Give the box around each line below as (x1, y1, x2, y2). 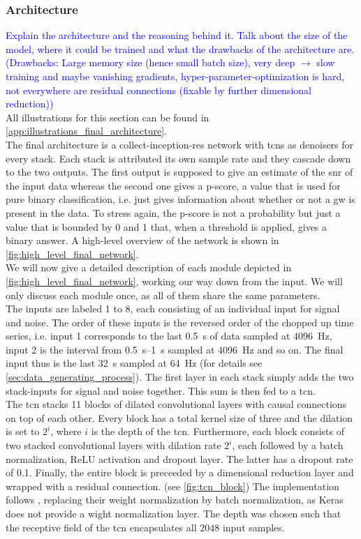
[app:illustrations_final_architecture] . (6, 123, 167, 138)
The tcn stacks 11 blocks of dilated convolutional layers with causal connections (6, 397, 347, 411)
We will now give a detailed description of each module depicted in (6, 260, 292, 275)
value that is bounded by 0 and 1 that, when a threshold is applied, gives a (6, 219, 327, 234)
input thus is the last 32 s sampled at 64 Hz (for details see (6, 356, 263, 370)
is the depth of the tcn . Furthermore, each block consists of (91, 424, 345, 439)
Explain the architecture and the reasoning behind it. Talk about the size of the (6, 28, 348, 43)
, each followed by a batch (232, 438, 344, 453)
